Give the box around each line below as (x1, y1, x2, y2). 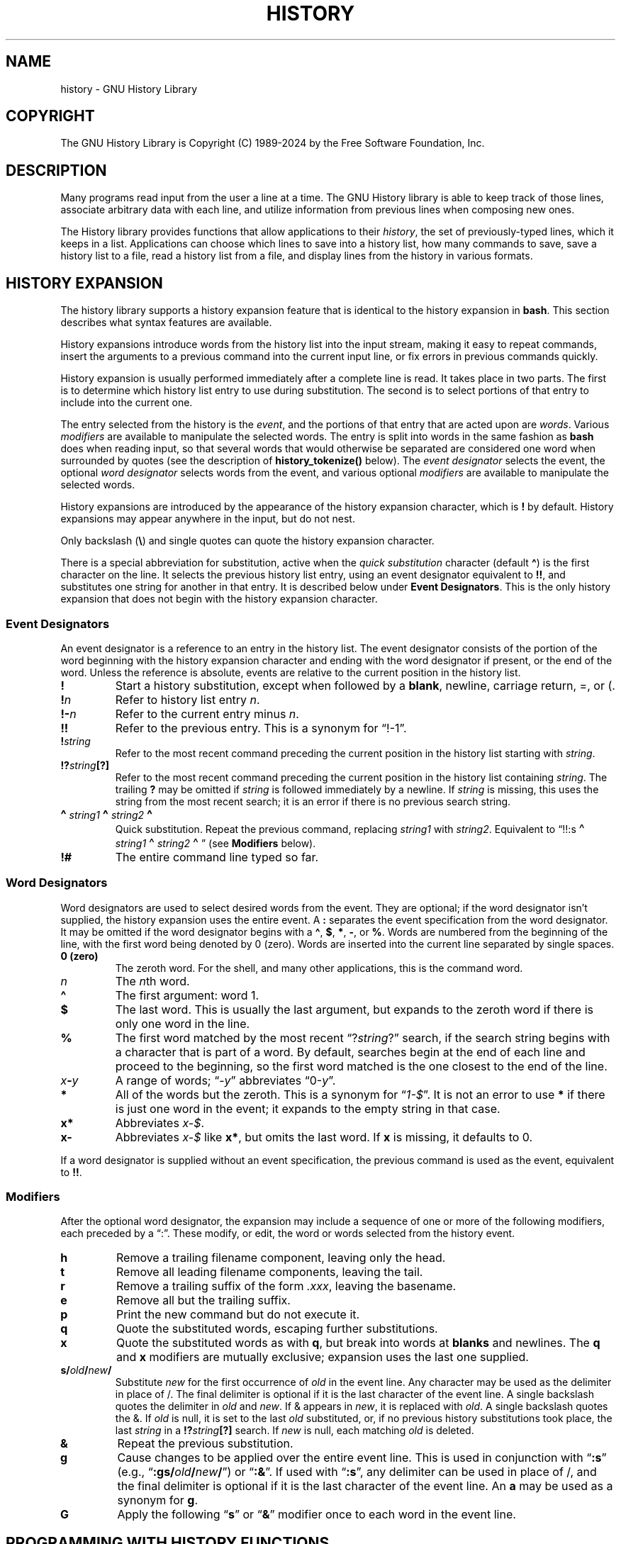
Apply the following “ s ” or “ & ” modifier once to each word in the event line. (117, 1507, 516, 1522)
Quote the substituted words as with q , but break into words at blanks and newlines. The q (116, 1336, 600, 1350)
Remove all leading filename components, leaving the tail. (116, 1265, 423, 1280)
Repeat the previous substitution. (117, 1436, 293, 1451)
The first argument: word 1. (115, 988, 259, 1002)
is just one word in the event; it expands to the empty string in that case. (115, 1101, 500, 1116)
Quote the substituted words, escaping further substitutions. (116, 1321, 438, 1336)
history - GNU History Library (60, 82, 197, 95)
